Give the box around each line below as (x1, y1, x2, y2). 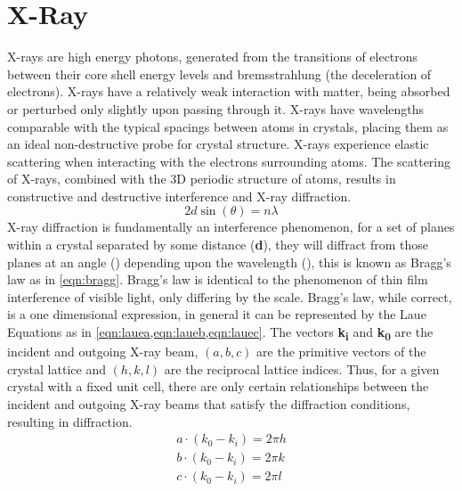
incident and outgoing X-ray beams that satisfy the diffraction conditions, (7, 394, 410, 413)
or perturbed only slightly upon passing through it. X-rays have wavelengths (7, 99, 425, 118)
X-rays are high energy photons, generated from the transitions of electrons (7, 47, 418, 66)
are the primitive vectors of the (256, 342, 426, 361)
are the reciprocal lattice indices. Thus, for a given (164, 359, 440, 378)
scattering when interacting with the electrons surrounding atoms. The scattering (7, 151, 451, 170)
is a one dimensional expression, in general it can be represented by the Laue (7, 305, 426, 323)
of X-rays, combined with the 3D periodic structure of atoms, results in (7, 169, 396, 188)
